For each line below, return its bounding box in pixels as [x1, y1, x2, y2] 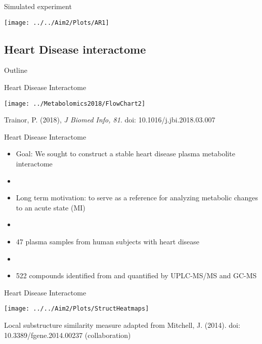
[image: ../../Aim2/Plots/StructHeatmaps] [4, 305, 149, 313]
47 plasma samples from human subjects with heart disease [16, 236, 200, 247]
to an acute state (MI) [16, 202, 85, 212]
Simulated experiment [4, 1, 72, 11]
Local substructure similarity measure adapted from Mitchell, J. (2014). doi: [4, 320, 240, 330]
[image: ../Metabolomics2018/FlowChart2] [4, 100, 146, 107]
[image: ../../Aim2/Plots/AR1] [4, 19, 109, 26]
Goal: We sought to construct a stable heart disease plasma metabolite [16, 148, 235, 159]
